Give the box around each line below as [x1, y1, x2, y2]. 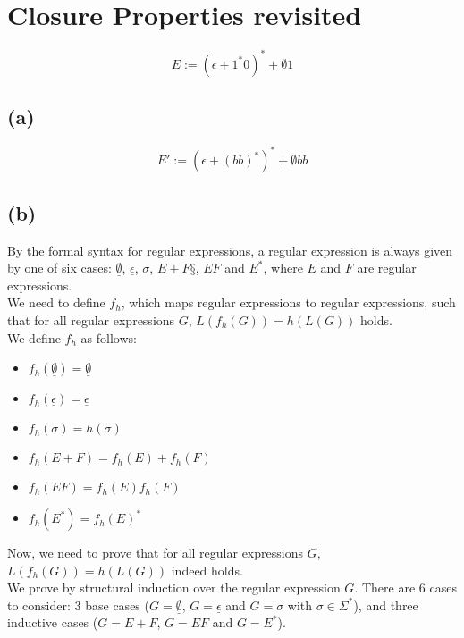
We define [7, 328, 61, 347]
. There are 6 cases [354, 578, 457, 597]
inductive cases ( [7, 613, 98, 632]
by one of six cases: [7, 258, 112, 277]
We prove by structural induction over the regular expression [7, 578, 341, 597]
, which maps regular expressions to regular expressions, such [121, 293, 456, 312]
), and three [353, 595, 418, 614]
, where [263, 258, 303, 277]
